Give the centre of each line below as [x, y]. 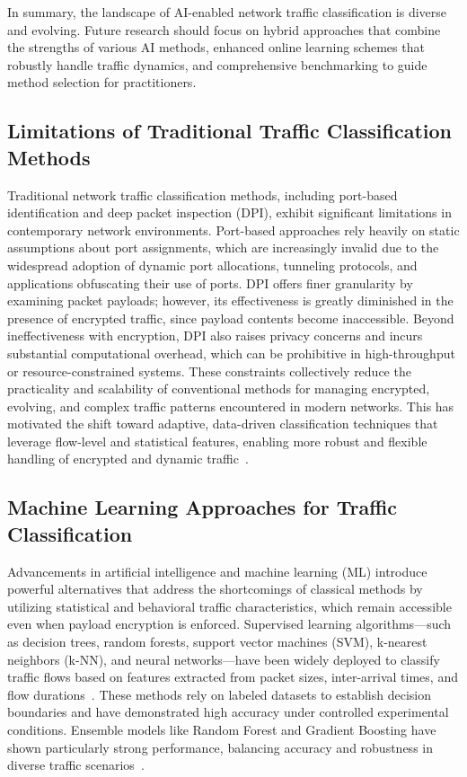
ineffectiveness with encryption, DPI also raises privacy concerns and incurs [215, 336]
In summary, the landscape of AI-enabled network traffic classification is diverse [227, 12]
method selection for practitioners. [102, 82]
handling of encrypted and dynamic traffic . [128, 459]
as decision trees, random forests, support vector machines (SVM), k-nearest [217, 642]
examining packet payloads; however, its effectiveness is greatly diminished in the [230, 300]
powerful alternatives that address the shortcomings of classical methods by [215, 589]
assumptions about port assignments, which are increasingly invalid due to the [223, 247]
